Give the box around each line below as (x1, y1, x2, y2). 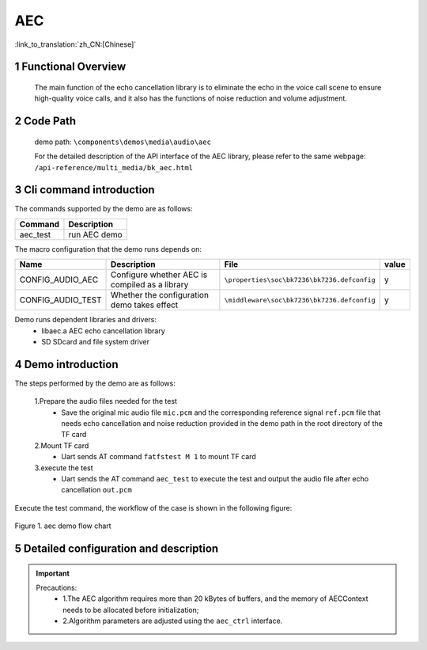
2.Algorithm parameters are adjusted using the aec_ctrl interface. (62, 616, 283, 625)
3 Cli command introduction (14, 183, 155, 197)
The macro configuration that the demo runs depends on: (14, 244, 202, 253)
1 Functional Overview (14, 60, 127, 74)
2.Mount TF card (34, 440, 89, 450)
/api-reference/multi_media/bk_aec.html (34, 163, 194, 172)
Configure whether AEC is (111, 269, 208, 280)
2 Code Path (14, 115, 77, 128)
